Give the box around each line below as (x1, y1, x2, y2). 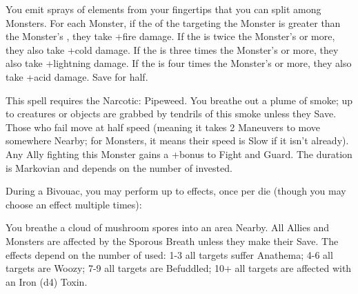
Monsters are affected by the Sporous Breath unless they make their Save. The (6, 233, 339, 248)
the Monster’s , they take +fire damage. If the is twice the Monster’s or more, (6, 29, 335, 43)
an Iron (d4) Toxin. (6, 274, 88, 288)
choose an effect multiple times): (6, 197, 142, 211)
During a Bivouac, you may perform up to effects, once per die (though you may (6, 184, 346, 198)
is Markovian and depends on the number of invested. (6, 160, 232, 175)
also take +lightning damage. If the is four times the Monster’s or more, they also (6, 56, 352, 70)
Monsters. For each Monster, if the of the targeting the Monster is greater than (6, 15, 341, 30)
